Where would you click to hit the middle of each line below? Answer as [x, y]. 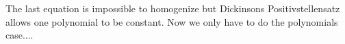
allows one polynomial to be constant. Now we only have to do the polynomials [172, 21]
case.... [20, 35]
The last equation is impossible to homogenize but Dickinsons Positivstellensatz [173, 8]
